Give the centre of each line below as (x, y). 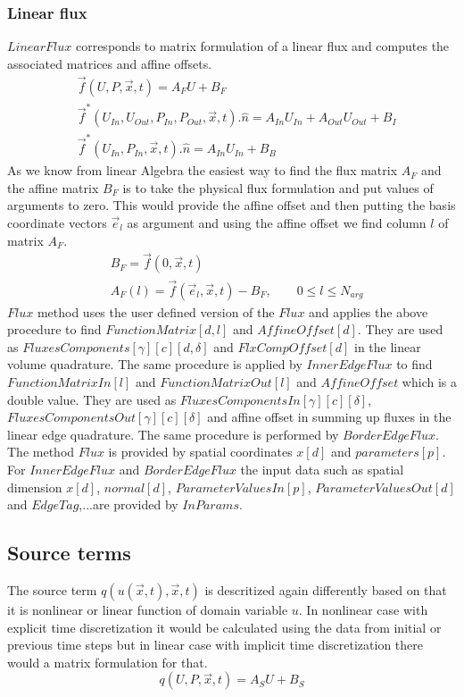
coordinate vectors (57, 222)
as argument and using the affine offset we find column (277, 222)
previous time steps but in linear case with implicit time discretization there (215, 645)
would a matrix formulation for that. (108, 662)
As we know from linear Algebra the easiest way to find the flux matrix (203, 170)
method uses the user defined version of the (156, 311)
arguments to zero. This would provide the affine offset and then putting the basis (232, 205)
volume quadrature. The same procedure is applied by (155, 364)
